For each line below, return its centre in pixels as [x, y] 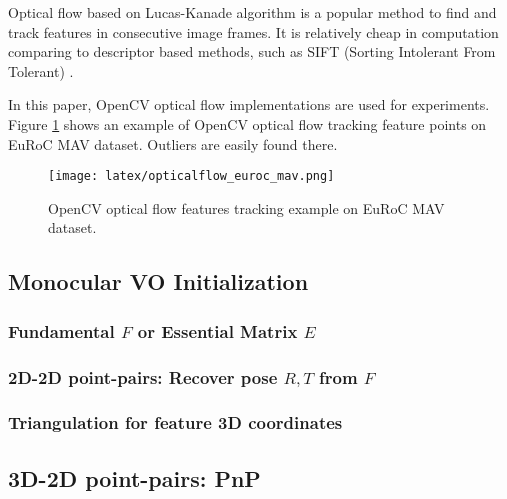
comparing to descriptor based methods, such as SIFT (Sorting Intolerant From [252, 51]
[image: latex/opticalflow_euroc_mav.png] [191, 176]
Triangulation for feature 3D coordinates [175, 422]
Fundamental [61, 330]
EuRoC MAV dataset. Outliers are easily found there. [173, 143]
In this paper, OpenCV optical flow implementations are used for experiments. [249, 104]
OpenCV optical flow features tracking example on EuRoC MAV [246, 207]
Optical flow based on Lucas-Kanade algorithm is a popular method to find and [252, 12]
